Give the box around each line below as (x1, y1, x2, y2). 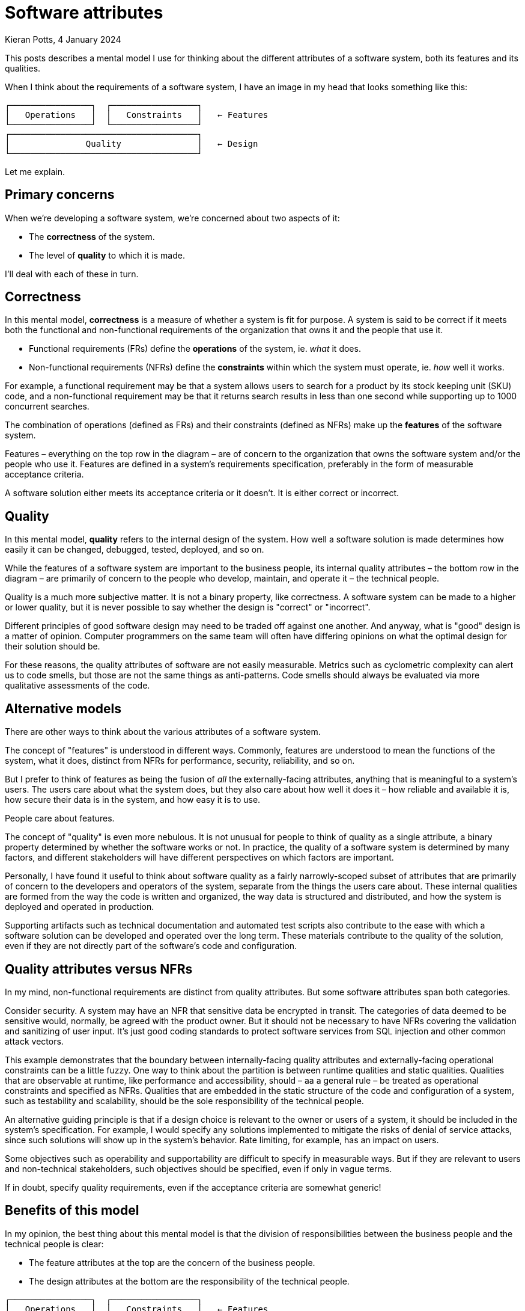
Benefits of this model (5, 1203, 139, 1218)
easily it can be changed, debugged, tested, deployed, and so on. (5, 544, 264, 555)
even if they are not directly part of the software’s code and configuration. (5, 941, 297, 951)
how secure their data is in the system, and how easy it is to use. (5, 794, 261, 805)
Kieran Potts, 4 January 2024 (5, 34, 121, 45)
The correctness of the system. (29, 231, 155, 242)
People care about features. (5, 813, 115, 824)
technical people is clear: (5, 1238, 104, 1249)
